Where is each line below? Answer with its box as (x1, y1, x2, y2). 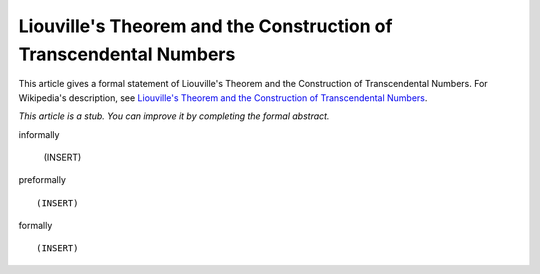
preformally (18, 174, 67, 186)
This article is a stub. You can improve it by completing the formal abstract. (18, 110, 330, 122)
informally (18, 128, 60, 140)
